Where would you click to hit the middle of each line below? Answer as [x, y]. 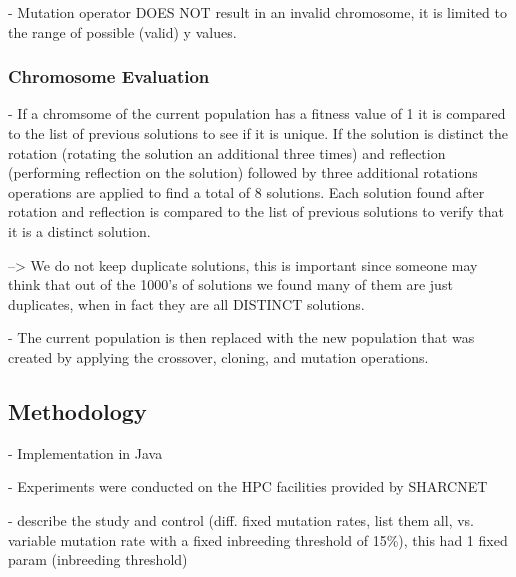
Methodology [77, 410]
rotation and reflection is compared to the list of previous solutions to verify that [256, 211]
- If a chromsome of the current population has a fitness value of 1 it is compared [257, 113]
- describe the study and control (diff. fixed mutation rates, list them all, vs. [241, 519]
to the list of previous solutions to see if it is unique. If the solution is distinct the [258, 133]
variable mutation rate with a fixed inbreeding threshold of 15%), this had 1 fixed [258, 539]
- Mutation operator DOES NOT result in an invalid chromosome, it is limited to [257, 12]
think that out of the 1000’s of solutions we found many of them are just [230, 284]
